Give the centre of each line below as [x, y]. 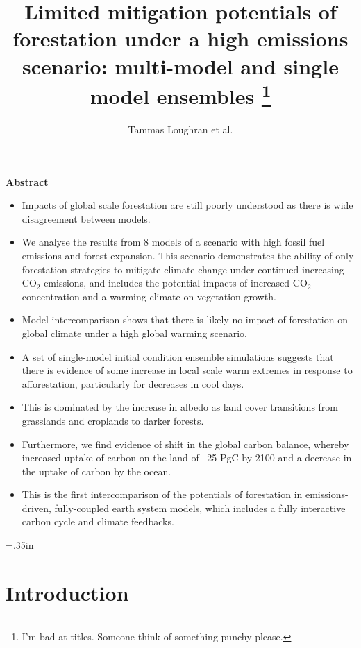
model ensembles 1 [180, 94]
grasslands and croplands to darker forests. [113, 420]
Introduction [67, 592]
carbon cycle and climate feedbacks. [98, 521]
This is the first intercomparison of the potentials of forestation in [162, 494]
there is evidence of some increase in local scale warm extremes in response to [187, 370]
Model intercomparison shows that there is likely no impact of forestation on [185, 319]
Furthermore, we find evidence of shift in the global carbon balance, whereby [185, 444]
